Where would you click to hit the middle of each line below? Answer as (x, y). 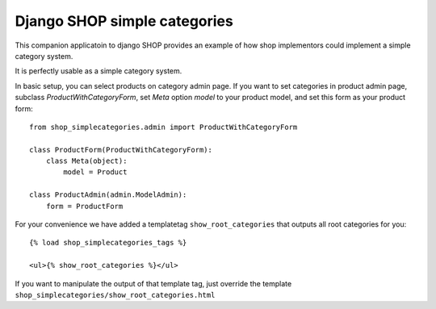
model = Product (95, 172)
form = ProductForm (84, 206)
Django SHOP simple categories (124, 21)
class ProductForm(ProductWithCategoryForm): (121, 150)
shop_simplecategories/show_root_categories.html (115, 295)
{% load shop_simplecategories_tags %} (108, 243)
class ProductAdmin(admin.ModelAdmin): (108, 195)
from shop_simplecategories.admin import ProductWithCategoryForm (163, 127)
